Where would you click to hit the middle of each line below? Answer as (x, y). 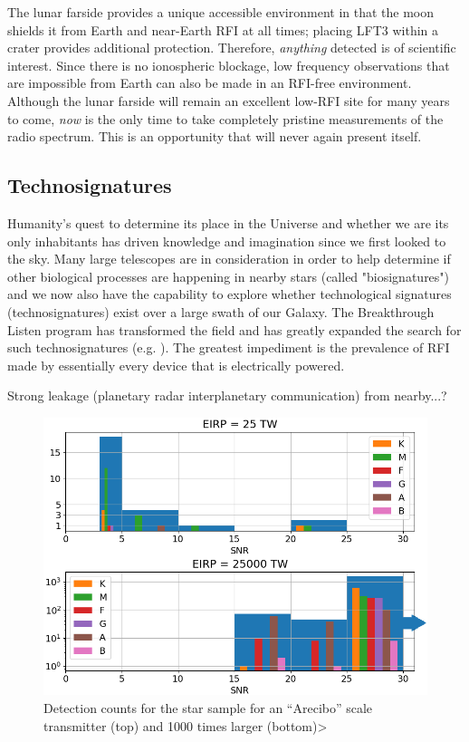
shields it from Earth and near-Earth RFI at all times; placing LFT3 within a (223, 29)
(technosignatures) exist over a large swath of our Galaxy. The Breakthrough (221, 311)
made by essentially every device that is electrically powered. (176, 365)
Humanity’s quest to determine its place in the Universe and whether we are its (228, 222)
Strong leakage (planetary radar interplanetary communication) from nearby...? (227, 395)
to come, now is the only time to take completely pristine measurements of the (225, 118)
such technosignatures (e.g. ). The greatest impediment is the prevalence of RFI (229, 347)
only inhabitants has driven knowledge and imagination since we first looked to (227, 241)
